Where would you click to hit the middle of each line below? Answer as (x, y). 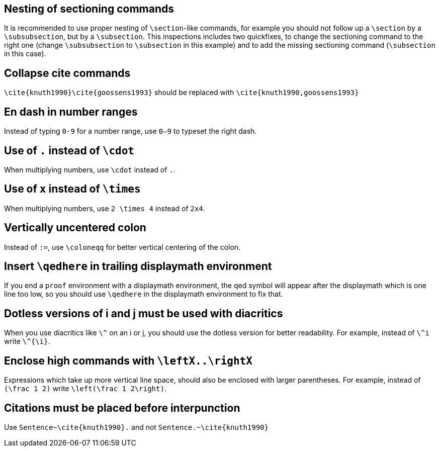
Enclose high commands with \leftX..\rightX (128, 360)
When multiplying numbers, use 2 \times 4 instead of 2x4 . (105, 208)
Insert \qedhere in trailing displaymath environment (138, 266)
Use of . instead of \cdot (69, 150)
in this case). (25, 54)
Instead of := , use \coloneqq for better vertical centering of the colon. (122, 247)
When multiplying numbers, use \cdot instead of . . (90, 169)
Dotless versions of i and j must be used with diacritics (144, 313)
